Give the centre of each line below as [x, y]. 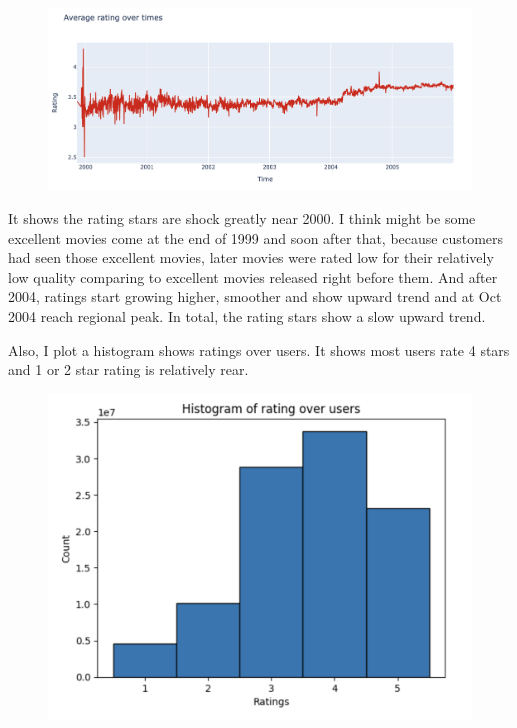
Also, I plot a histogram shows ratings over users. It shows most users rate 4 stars [259, 349]
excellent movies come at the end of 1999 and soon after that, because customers [256, 237]
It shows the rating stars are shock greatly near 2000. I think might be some [242, 217]
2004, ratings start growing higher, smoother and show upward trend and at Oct [255, 296]
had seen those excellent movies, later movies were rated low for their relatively [251, 257]
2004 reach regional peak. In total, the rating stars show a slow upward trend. [247, 315]
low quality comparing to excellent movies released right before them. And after [253, 276]
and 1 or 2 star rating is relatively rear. [128, 369]
